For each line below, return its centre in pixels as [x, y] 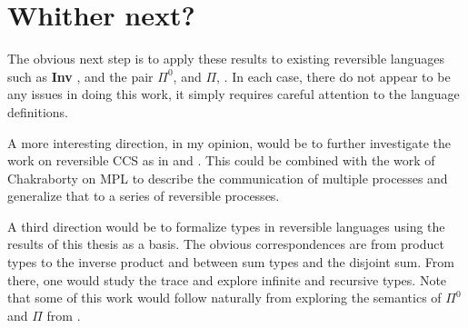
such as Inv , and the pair [80, 76]
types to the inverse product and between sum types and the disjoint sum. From [231, 262]
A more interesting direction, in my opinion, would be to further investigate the [229, 142]
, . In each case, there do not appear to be [334, 76]
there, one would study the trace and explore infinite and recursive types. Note [227, 279]
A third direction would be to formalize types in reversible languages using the [226, 226]
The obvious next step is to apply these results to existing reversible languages [226, 59]
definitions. [38, 111]
